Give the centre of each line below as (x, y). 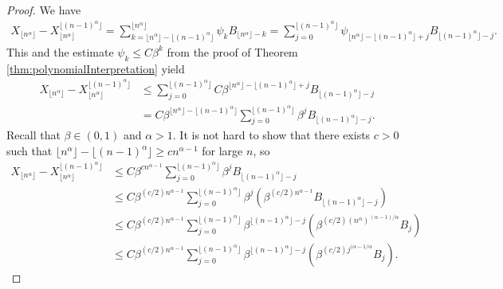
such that (29, 150)
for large (222, 150)
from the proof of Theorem (232, 51)
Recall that (33, 135)
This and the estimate (60, 51)
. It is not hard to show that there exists (271, 135)
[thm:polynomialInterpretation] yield (96, 68)
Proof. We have (44, 10)
